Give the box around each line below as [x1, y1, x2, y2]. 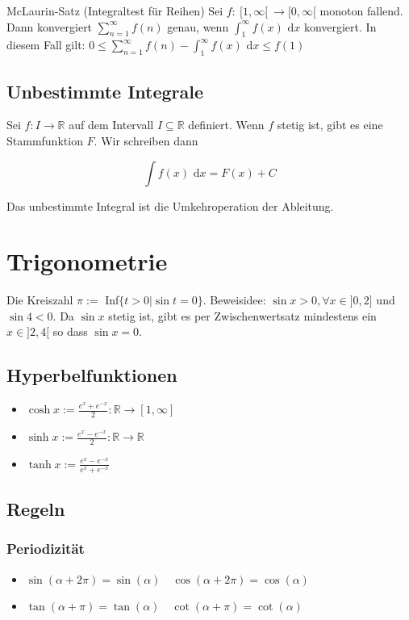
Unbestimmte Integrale [6, 78, 204, 103]
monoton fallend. [319, 2, 403, 19]
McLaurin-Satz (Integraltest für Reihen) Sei [6, 2, 223, 19]
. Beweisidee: [202, 291, 266, 308]
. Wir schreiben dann [94, 132, 198, 149]
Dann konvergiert [6, 18, 93, 35]
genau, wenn [167, 18, 229, 35]
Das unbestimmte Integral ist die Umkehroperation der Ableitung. [6, 197, 334, 214]
